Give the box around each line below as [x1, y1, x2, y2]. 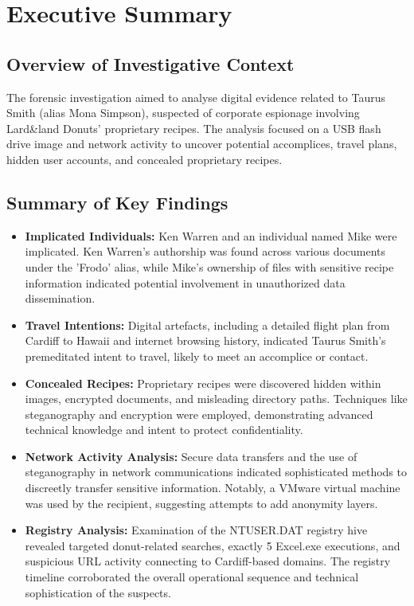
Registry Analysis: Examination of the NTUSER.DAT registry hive [25, 522, 368, 538]
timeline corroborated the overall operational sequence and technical [25, 569, 359, 585]
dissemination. [25, 290, 96, 307]
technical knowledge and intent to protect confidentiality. [25, 421, 303, 438]
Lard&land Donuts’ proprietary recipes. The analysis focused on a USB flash [6, 119, 381, 136]
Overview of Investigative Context [6, 51, 295, 76]
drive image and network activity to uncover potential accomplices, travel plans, [6, 135, 397, 152]
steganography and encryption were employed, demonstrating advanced [25, 405, 373, 422]
